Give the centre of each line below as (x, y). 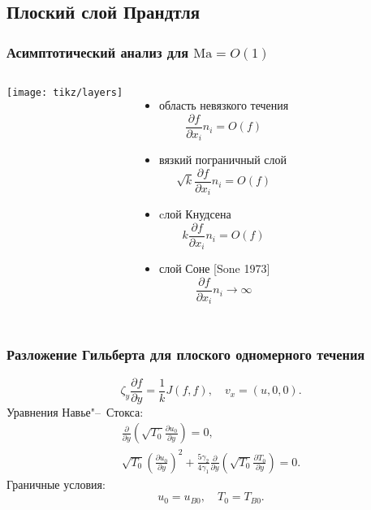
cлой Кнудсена (195, 214)
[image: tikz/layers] (65, 93)
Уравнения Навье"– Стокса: (75, 411)
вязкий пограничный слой (223, 160)
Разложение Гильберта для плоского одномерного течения (186, 354)
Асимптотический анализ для (98, 52)
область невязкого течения (224, 105)
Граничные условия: (56, 484)
